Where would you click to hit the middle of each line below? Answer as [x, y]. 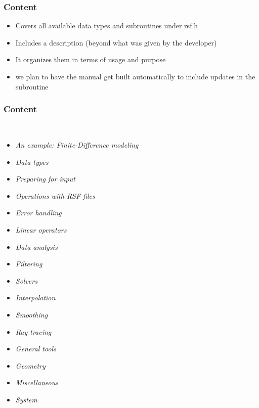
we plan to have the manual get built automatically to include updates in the [135, 76]
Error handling [38, 213]
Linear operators [41, 229]
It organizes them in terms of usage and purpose [91, 59]
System [26, 399]
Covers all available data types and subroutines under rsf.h [107, 26]
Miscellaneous [37, 382]
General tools [36, 349]
